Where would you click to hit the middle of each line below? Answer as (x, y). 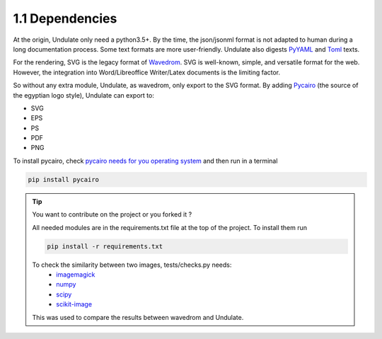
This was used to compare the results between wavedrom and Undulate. (138, 317)
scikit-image (74, 304)
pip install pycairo (63, 179)
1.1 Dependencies (65, 18)
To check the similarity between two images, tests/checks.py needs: (132, 265)
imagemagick (76, 274)
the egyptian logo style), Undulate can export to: (84, 95)
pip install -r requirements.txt (105, 246)
